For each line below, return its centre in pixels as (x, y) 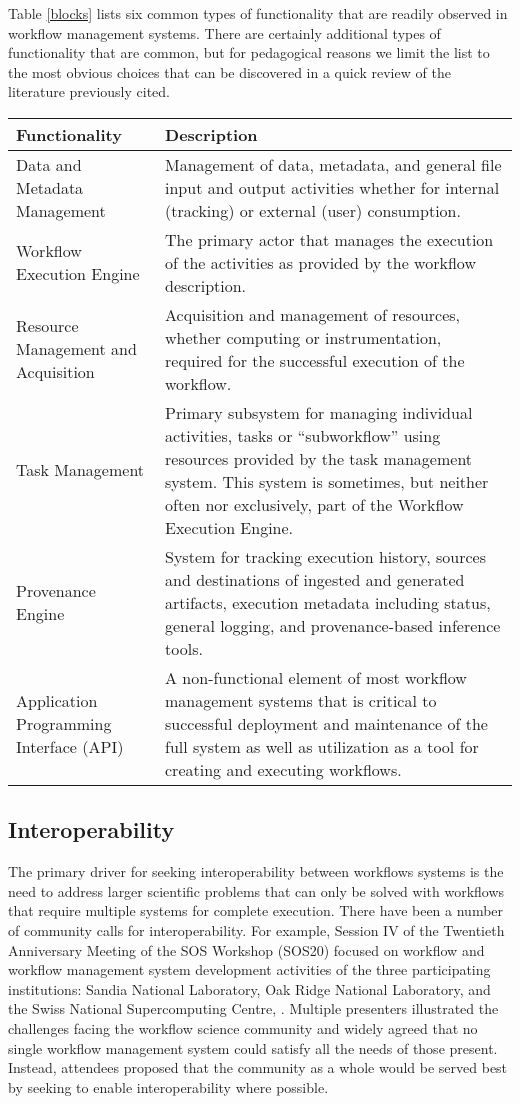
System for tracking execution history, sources (325, 556)
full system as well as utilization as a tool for (322, 746)
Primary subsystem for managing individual (319, 412)
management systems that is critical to (301, 700)
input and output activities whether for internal (332, 187)
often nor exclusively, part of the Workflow (314, 504)
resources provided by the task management (319, 458)
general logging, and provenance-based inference (333, 625)
